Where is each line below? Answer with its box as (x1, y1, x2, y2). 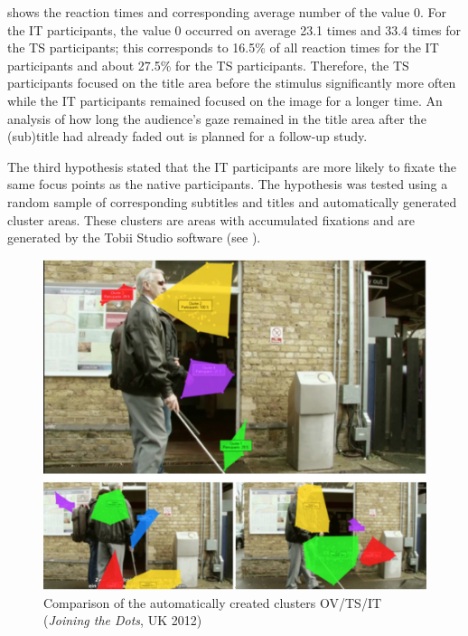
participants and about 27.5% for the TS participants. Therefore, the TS (7, 55, 409, 74)
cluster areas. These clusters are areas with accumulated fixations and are (7, 210, 416, 229)
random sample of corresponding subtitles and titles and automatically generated (7, 192, 457, 211)
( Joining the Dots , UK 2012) (43, 611, 202, 630)
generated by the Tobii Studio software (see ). (7, 228, 261, 247)
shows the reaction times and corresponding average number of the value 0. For (7, 3, 447, 21)
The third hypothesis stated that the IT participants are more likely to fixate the (7, 157, 457, 176)
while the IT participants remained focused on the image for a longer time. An (7, 90, 443, 109)
